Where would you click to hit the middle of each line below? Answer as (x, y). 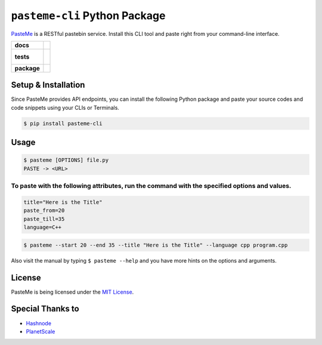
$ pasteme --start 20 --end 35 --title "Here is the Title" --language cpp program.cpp (156, 245)
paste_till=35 (44, 219)
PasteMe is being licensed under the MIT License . (72, 292)
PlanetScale (41, 331)
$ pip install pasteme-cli (63, 123)
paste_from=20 (44, 211)
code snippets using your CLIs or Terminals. (65, 107)
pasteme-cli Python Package (88, 16)
